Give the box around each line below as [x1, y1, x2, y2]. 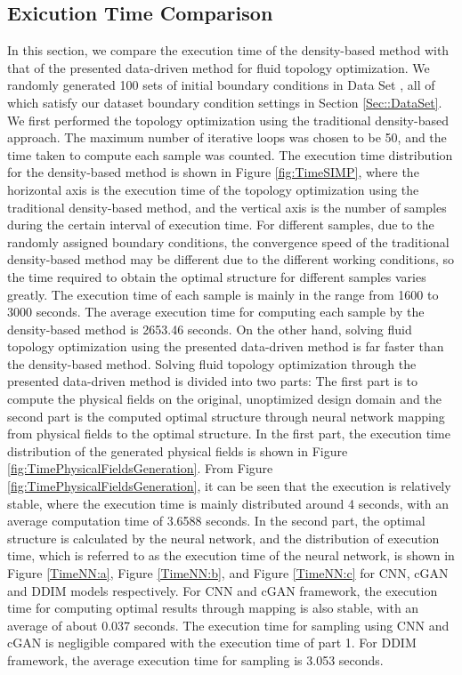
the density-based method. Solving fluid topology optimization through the [7, 354, 417, 373]
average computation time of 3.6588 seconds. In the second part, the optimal [7, 511, 426, 530]
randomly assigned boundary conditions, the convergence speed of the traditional [7, 232, 450, 251]
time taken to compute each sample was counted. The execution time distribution [7, 145, 453, 164]
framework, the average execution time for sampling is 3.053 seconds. [7, 650, 384, 669]
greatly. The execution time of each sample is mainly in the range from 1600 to [7, 285, 439, 303]
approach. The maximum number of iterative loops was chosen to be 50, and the [7, 128, 447, 147]
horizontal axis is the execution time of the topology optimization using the [7, 180, 419, 198]
